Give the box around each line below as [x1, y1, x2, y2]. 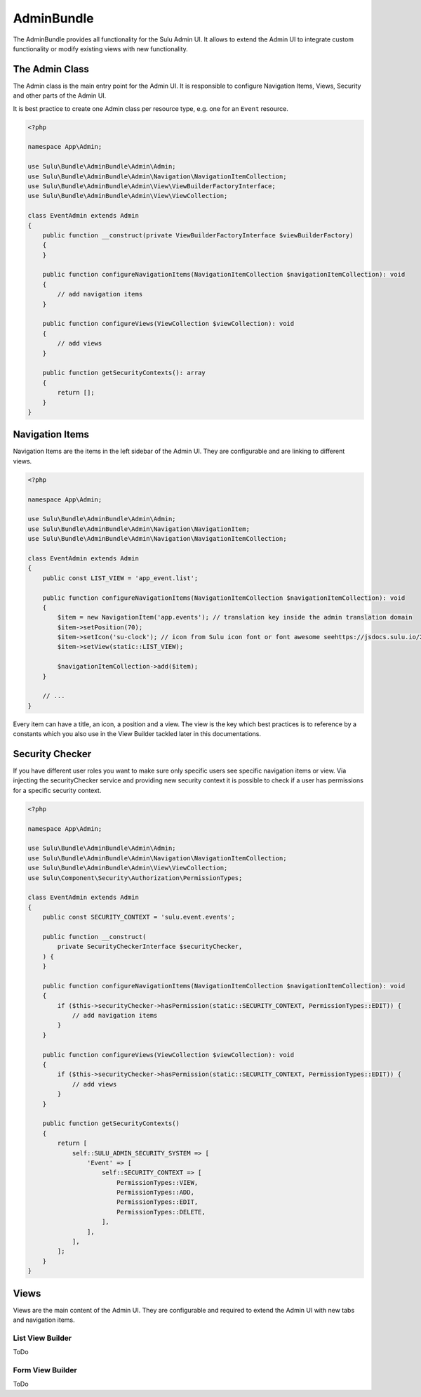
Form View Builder [13, 1365, 77, 1375]
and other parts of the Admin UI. [13, 91, 107, 100]
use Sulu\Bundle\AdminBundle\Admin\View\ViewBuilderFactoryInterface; [27, 182, 276, 190]
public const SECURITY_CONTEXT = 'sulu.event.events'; [42, 913, 235, 922]
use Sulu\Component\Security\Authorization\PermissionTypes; [27, 874, 243, 881]
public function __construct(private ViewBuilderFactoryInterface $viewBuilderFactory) [42, 231, 354, 239]
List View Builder [13, 1333, 72, 1343]
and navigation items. [13, 1316, 75, 1324]
